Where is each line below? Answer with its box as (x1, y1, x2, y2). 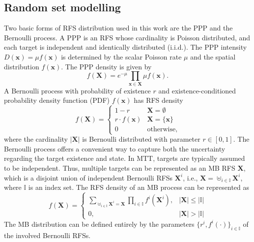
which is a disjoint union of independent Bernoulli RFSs (4, 172, 173, 182)
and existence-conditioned (158, 85, 236, 95)
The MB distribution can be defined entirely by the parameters (4, 218, 195, 229)
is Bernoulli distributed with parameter (82, 134, 200, 144)
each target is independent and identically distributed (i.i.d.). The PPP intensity (4, 42, 247, 52)
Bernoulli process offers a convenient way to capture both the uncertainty (4, 143, 226, 153)
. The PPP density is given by (61, 61, 152, 71)
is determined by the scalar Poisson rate (61, 51, 182, 61)
